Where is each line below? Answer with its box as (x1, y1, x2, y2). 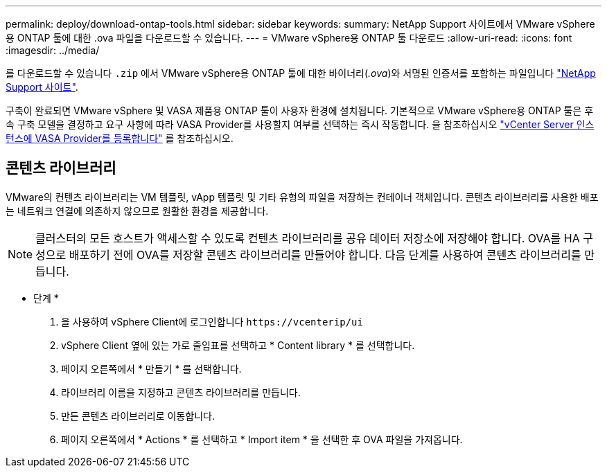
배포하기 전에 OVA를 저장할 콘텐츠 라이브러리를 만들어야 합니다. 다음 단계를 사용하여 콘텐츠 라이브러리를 (69, 247, 581, 262)
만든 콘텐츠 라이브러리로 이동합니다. (61, 409, 215, 422)
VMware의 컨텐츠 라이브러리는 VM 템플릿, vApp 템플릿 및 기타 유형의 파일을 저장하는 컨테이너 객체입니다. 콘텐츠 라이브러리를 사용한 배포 (6, 190, 599, 203)
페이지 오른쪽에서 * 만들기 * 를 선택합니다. (61, 362, 242, 375)
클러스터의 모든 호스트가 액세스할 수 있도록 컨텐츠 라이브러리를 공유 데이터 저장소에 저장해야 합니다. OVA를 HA (35, 231, 580, 245)
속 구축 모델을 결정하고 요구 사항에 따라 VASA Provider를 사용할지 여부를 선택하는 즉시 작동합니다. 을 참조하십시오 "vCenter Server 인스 (6, 118, 595, 130)
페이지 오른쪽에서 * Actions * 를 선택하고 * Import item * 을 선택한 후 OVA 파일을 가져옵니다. (61, 433, 463, 445)
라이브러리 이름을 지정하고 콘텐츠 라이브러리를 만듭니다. (61, 386, 301, 398)
